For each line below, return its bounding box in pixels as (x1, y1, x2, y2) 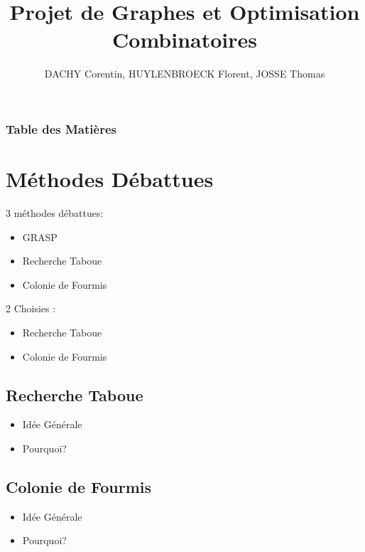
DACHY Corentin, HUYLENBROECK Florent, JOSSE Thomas (44, 66, 325, 81)
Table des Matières (6, 120, 116, 137)
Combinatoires (112, 25, 257, 54)
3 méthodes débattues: (6, 205, 104, 220)
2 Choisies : (6, 301, 56, 316)
